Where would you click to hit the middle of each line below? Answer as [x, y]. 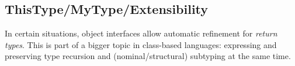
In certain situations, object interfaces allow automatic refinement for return [141, 33]
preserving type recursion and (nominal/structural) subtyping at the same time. [148, 56]
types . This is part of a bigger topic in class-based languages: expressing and [141, 44]
